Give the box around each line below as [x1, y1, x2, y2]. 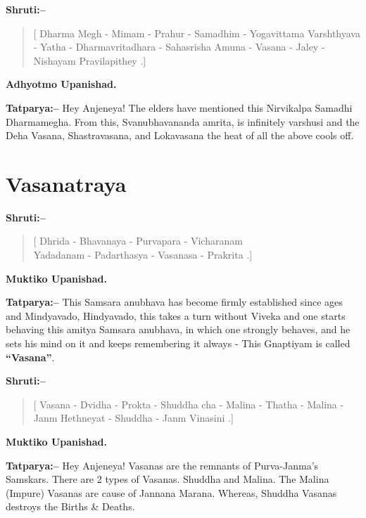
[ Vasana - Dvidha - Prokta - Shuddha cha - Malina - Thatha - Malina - [33, 396, 344, 411]
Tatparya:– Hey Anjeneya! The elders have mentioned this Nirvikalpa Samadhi [6, 100, 353, 115]
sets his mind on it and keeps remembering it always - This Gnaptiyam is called [6, 336, 351, 351]
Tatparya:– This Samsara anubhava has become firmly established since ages [6, 294, 343, 309]
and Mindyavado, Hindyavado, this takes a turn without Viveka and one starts [6, 308, 346, 323]
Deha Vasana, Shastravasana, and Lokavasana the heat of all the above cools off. [6, 128, 354, 143]
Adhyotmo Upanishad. [6, 77, 117, 91]
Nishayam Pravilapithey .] [33, 53, 146, 67]
